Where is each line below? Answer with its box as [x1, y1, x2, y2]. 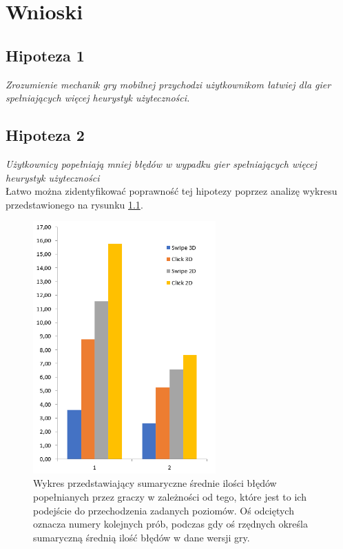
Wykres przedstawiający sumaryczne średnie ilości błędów [33, 476, 277, 490]
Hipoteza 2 [6, 124, 85, 146]
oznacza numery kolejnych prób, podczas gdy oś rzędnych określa [33, 517, 308, 531]
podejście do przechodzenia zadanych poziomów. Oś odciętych [33, 503, 294, 517]
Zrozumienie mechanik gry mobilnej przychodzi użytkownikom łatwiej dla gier [6, 77, 331, 91]
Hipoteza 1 [6, 44, 85, 66]
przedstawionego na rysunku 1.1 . [6, 197, 143, 211]
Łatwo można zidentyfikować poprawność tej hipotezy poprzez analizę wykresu [6, 184, 337, 198]
